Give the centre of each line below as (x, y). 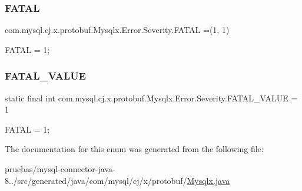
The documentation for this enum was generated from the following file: (134, 149)
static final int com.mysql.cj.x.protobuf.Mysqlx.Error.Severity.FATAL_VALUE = (151, 98)
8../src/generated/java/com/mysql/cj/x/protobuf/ (96, 180)
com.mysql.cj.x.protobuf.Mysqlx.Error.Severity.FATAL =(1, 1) (117, 30)
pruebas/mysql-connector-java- (60, 169)
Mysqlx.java (208, 180)
